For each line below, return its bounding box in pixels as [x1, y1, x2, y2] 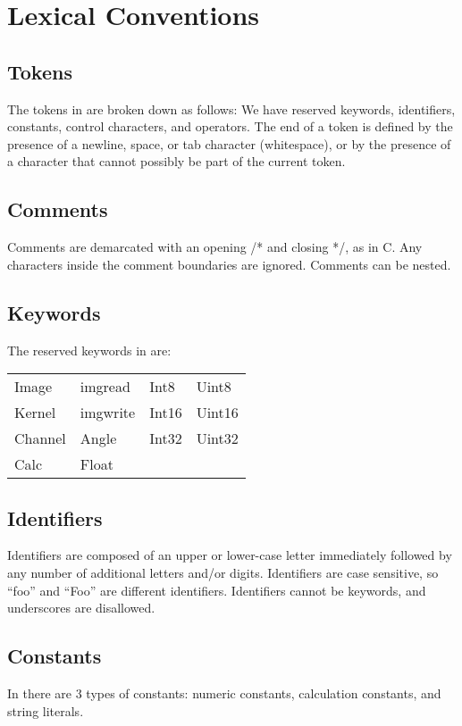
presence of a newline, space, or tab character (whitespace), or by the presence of [7, 134, 451, 153]
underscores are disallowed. [7, 598, 155, 617]
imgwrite [80, 402, 136, 423]
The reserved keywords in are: [7, 340, 172, 359]
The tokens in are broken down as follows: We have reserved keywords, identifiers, [7, 99, 456, 118]
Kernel [14, 402, 56, 423]
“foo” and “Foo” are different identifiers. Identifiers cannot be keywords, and [7, 580, 426, 599]
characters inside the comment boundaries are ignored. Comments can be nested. [7, 255, 451, 273]
